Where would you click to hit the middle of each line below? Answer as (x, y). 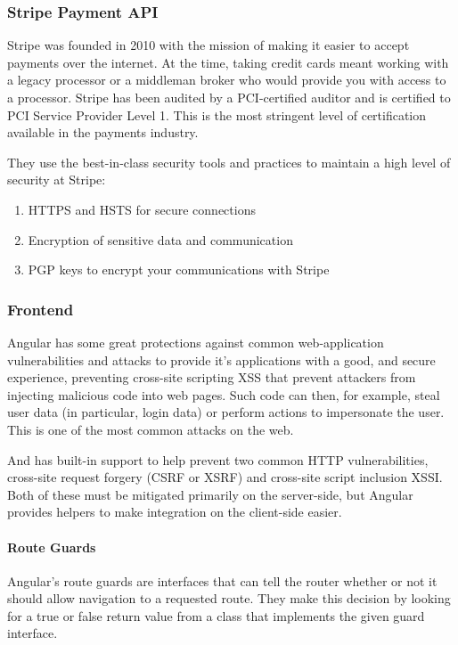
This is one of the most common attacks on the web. (151, 429)
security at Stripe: (57, 180)
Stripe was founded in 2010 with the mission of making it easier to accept (209, 45)
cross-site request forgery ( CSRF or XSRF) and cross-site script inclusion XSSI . (225, 477)
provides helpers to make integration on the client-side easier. (175, 512)
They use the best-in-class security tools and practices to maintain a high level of (229, 162)
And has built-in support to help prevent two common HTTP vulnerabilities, (218, 459)
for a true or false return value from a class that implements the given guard (216, 615)
